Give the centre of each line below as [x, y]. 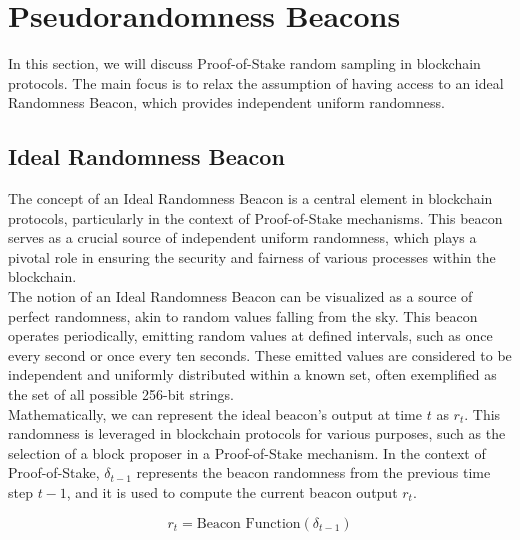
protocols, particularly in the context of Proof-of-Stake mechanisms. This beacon [255, 217]
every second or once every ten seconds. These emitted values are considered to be [260, 354]
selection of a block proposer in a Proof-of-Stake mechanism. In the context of [247, 452]
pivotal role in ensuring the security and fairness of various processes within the [252, 256]
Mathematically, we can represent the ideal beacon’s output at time [215, 413]
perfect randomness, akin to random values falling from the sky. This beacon [243, 315]
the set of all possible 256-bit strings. [121, 394]
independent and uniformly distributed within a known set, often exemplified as [252, 374]
